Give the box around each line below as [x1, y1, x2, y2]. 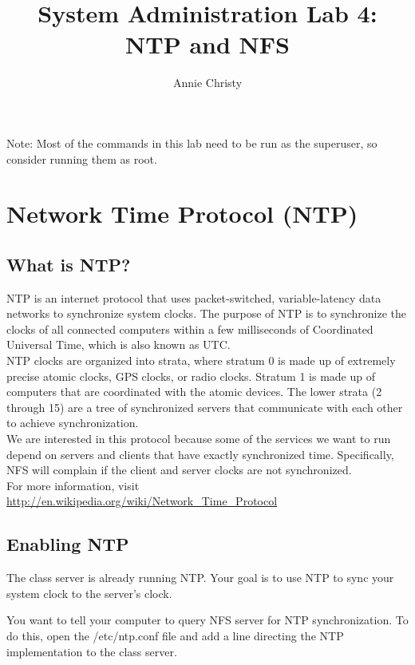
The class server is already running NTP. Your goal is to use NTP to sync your [6, 569, 394, 586]
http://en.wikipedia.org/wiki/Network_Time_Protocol [6, 493, 278, 509]
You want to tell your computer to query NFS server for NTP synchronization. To [6, 612, 409, 628]
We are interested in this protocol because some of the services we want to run [6, 430, 391, 447]
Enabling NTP [6, 532, 129, 556]
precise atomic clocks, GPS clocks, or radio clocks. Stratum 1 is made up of [6, 367, 376, 384]
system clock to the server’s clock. [6, 584, 172, 601]
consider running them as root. [6, 150, 157, 167]
